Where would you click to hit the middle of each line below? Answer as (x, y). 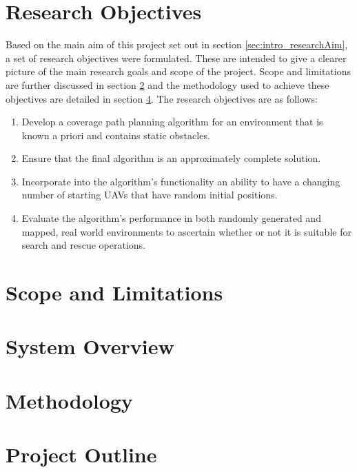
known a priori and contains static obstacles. (116, 135)
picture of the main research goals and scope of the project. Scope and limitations (178, 71)
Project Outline (81, 454)
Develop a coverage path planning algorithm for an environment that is (172, 122)
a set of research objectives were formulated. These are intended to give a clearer (176, 58)
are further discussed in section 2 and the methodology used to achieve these (167, 84)
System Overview (90, 346)
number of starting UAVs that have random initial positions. (150, 195)
